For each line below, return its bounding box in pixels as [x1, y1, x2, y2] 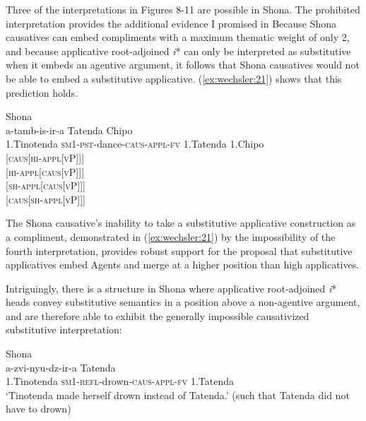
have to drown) [6, 401, 71, 416]
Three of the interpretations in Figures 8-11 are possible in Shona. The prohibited [6, 2, 360, 16]
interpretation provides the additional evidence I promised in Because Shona [6, 16, 337, 30]
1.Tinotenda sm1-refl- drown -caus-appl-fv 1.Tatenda [6, 374, 234, 389]
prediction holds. [6, 85, 78, 100]
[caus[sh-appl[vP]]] [6, 191, 85, 206]
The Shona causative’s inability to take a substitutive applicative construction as [6, 215, 356, 230]
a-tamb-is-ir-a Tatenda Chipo [6, 122, 133, 137]
